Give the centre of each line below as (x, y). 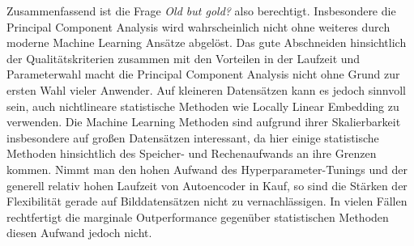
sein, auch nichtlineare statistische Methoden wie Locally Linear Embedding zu (203, 106)
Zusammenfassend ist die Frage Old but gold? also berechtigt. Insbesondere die (201, 11)
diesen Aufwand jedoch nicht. (79, 233)
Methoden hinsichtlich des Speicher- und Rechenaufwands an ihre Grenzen (192, 153)
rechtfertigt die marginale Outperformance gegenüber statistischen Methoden (198, 216)
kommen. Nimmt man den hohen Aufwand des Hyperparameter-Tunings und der (207, 169)
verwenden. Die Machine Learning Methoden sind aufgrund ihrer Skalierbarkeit (204, 122)
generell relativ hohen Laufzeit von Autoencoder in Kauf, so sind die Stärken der (207, 185)
